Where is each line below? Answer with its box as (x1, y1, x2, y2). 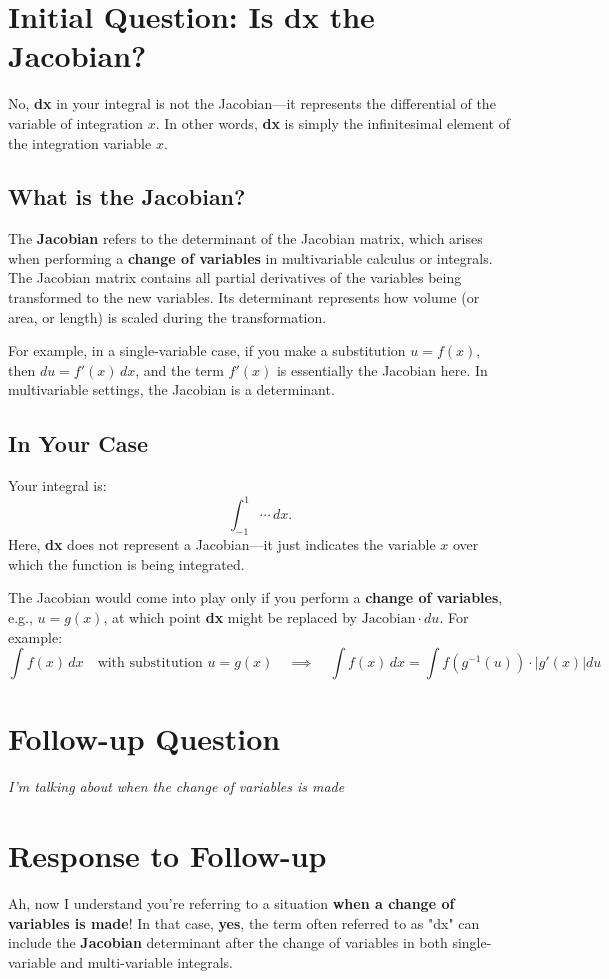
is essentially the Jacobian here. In (276, 359, 488, 380)
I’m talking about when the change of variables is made (8, 776, 345, 797)
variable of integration (8, 112, 144, 133)
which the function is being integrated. (8, 553, 245, 574)
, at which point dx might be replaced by (103, 606, 357, 627)
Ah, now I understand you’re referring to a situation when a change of (8, 892, 455, 913)
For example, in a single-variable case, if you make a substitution (8, 340, 406, 361)
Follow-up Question (8, 718, 281, 759)
